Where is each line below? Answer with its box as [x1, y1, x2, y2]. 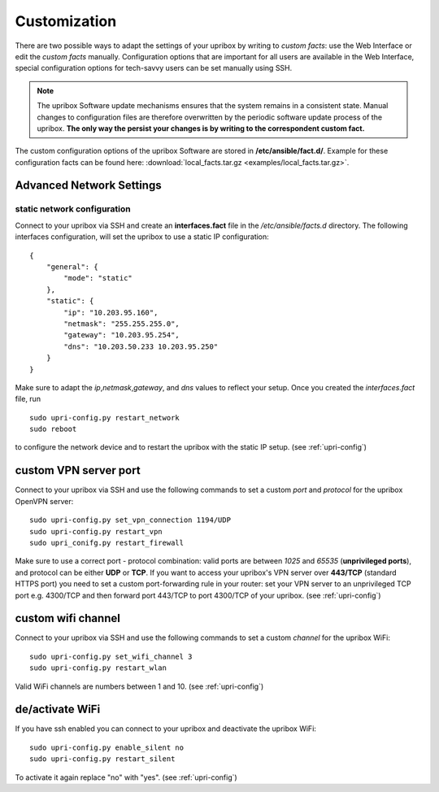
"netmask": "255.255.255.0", [63, 319, 180, 329]
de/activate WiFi [15, 703, 101, 716]
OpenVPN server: [15, 496, 74, 506]
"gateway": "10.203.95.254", [63, 330, 180, 340]
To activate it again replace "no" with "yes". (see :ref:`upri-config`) [15, 772, 237, 782]
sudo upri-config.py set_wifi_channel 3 [29, 651, 193, 661]
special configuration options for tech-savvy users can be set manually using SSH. [15, 63, 293, 73]
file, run [15, 394, 41, 404]
